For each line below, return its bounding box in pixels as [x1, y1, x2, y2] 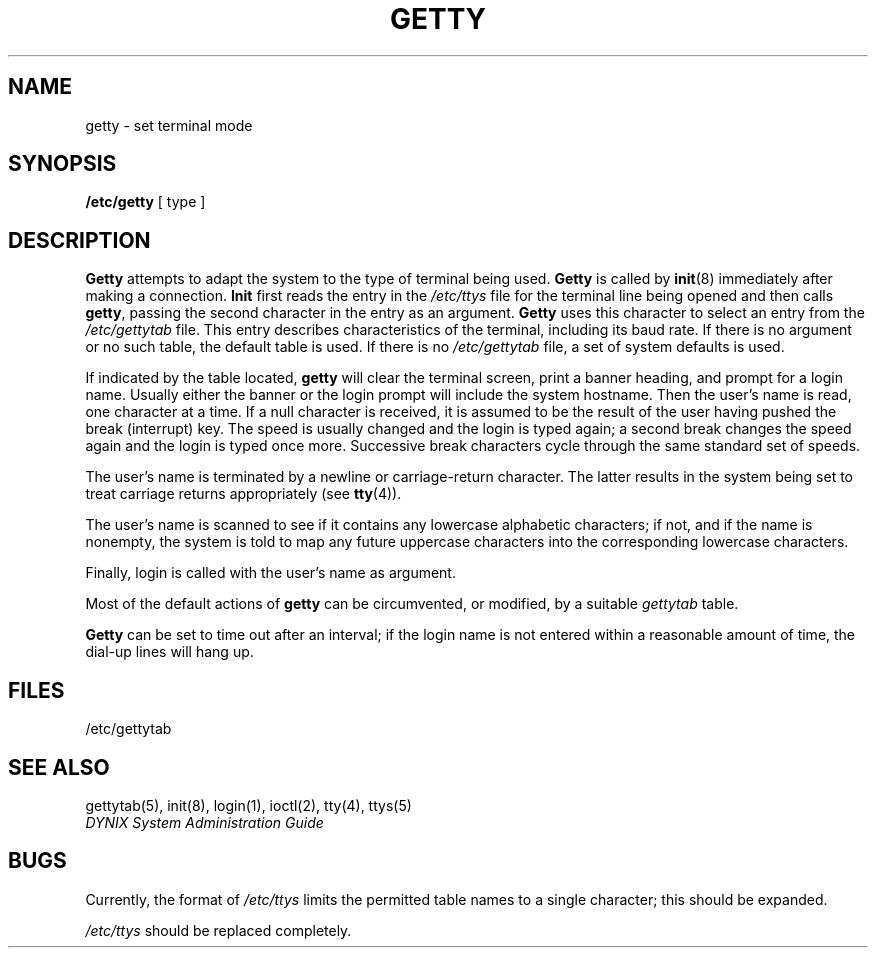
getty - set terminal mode [85, 116, 253, 134]
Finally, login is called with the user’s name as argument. [85, 564, 456, 582]
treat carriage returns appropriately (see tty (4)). [85, 485, 402, 503]
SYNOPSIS [8, 151, 117, 177]
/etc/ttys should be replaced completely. [85, 921, 352, 939]
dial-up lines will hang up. [85, 643, 254, 661]
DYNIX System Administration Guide [85, 813, 324, 831]
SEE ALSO [8, 754, 110, 780]
